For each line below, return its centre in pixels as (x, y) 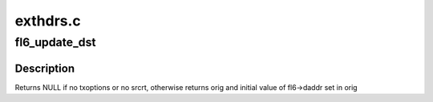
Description (45, 68)
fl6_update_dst (55, 42)
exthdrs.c (48, 21)
